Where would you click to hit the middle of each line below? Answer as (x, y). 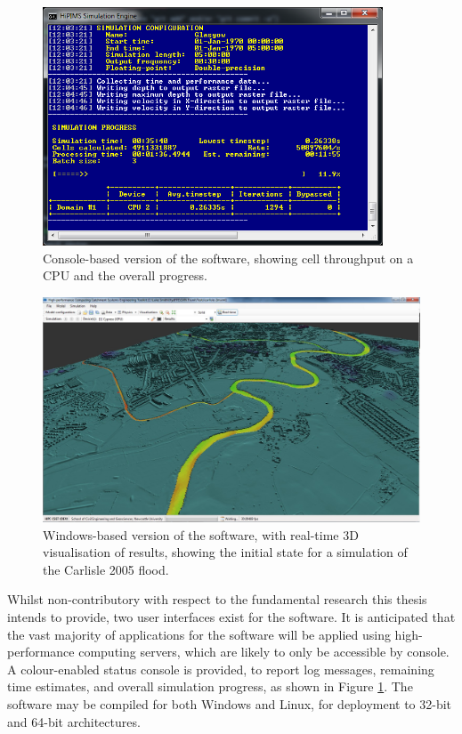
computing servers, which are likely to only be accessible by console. (264, 652)
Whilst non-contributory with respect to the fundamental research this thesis (217, 599)
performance (41, 652)
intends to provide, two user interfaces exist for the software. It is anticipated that (231, 617)
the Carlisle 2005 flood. (106, 569)
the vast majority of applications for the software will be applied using (199, 634)
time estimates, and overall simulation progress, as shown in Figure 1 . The (210, 686)
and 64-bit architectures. (74, 721)
